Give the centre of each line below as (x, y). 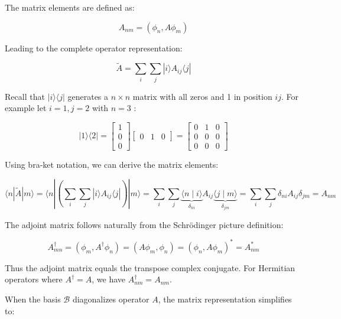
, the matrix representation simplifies (225, 299)
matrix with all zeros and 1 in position (202, 96)
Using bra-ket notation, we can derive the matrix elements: (112, 165)
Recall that (25, 96)
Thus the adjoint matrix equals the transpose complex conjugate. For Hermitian (150, 267)
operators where (34, 279)
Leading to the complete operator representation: (94, 48)
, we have (109, 279)
